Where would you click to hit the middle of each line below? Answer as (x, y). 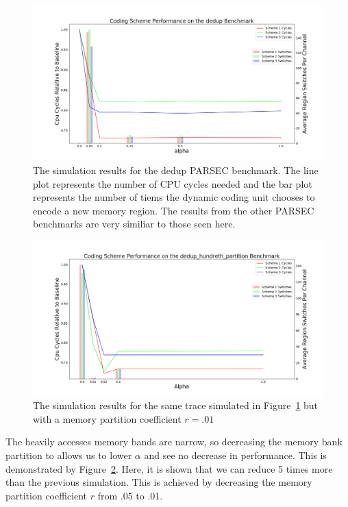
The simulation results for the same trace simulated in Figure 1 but (176, 405)
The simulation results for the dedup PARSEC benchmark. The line (176, 170)
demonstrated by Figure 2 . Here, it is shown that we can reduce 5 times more (169, 468)
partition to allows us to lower (69, 455)
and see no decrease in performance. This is (235, 455)
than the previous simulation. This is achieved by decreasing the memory (159, 482)
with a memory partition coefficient (107, 418)
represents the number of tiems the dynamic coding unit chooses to (174, 197)
